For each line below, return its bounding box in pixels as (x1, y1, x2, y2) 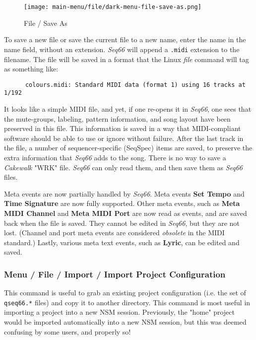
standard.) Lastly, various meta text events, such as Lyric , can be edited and (4, 237, 240, 247)
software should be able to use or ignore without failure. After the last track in (4, 133, 244, 143)
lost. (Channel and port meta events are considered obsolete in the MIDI (4, 227, 225, 238)
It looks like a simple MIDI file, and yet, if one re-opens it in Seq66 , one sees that (4, 104, 252, 114)
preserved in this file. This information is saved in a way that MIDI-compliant (4, 123, 241, 134)
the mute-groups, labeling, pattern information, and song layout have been (4, 113, 231, 124)
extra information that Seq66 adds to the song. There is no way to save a (4, 152, 226, 162)
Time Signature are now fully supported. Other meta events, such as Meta (4, 198, 240, 208)
